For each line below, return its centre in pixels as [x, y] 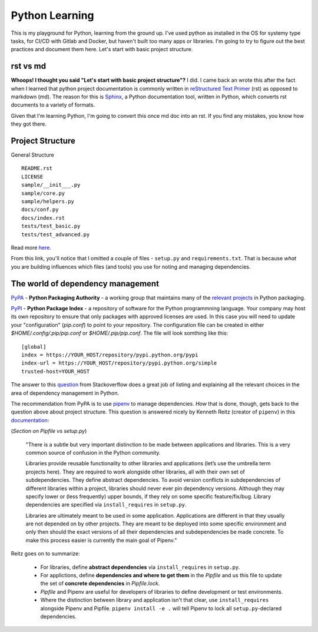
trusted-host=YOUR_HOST [56, 371]
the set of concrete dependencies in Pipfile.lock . [100, 584]
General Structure [32, 155]
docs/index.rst [43, 218]
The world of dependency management [85, 284]
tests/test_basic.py [51, 226]
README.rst [37, 168]
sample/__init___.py [51, 185]
